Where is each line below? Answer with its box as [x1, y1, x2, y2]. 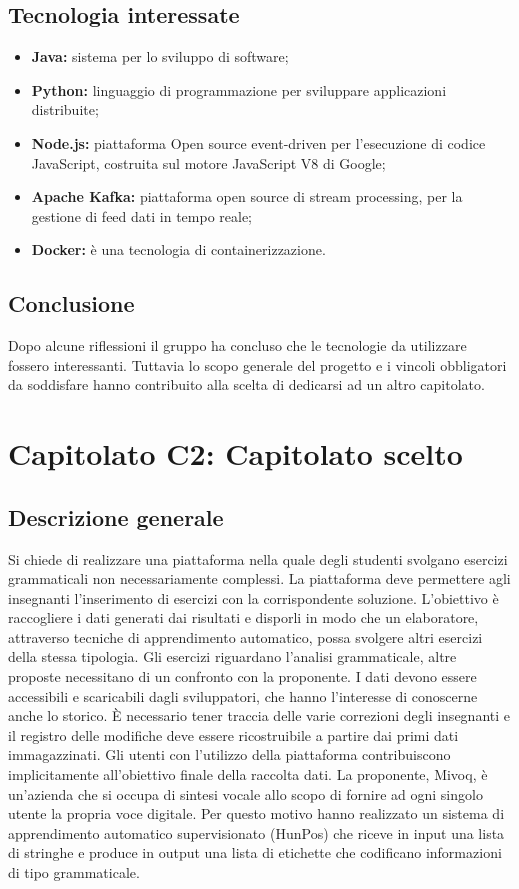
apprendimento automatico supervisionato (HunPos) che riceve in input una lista [8, 822, 505, 843]
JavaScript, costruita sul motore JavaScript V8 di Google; [31, 152, 386, 173]
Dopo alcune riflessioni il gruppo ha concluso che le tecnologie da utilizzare [8, 335, 467, 356]
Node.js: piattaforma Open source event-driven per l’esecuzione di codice [31, 132, 486, 153]
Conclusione [8, 288, 135, 319]
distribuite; [31, 99, 99, 120]
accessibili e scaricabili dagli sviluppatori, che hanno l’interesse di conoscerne [8, 685, 478, 706]
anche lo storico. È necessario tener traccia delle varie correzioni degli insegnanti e [8, 705, 510, 726]
